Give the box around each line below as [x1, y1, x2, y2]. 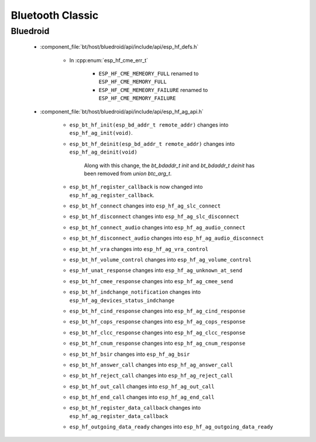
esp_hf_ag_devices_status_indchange [69, 297, 175, 304]
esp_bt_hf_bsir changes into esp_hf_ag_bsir [69, 351, 190, 358]
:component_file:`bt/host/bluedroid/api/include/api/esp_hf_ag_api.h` [40, 108, 204, 115]
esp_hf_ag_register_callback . [69, 191, 154, 199]
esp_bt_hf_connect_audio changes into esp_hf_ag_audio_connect [69, 223, 246, 231]
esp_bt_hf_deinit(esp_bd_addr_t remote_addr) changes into [69, 140, 235, 147]
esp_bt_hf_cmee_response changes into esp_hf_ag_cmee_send [69, 277, 233, 284]
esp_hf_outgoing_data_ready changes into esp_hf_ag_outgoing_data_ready [69, 423, 273, 430]
